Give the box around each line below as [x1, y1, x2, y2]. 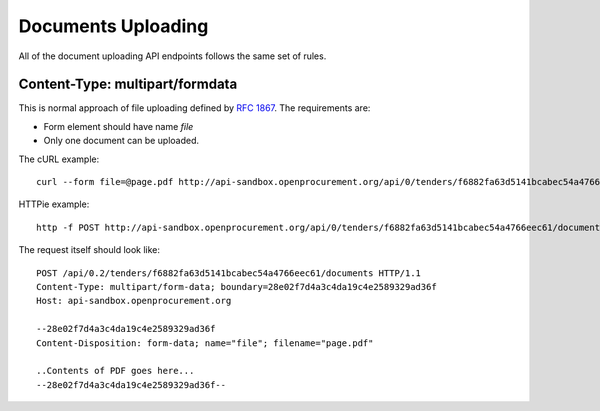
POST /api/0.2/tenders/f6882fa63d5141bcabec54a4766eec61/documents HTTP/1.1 [36, 267, 422, 279]
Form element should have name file [43, 120, 194, 132]
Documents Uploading [18, 15, 209, 37]
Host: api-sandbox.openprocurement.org [36, 295, 232, 307]
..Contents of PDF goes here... [36, 365, 195, 377]
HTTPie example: [18, 198, 90, 210]
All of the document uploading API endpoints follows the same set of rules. [18, 50, 327, 62]
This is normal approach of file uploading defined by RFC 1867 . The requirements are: [18, 102, 371, 114]
